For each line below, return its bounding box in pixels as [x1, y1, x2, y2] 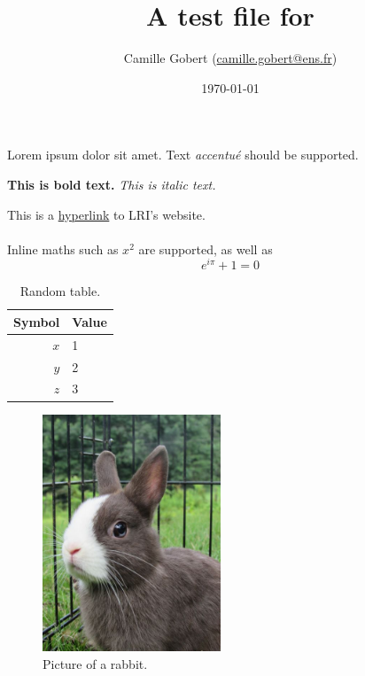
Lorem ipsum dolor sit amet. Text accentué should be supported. [7, 145, 359, 164]
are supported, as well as [138, 239, 273, 258]
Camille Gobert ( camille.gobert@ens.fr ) [123, 49, 338, 67]
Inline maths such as [7, 239, 119, 258]
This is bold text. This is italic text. [7, 175, 216, 193]
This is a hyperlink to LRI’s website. [7, 205, 206, 223]
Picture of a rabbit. [43, 654, 148, 672]
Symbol [13, 312, 60, 330]
